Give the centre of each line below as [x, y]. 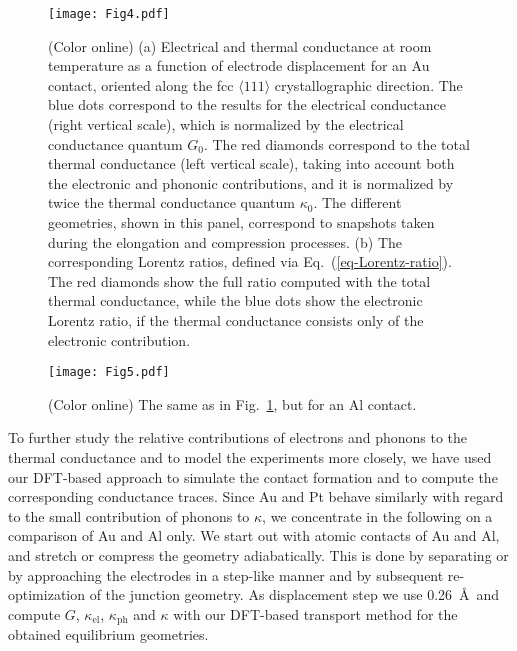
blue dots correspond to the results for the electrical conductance [247, 104]
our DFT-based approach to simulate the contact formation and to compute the [253, 476]
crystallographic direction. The [368, 84]
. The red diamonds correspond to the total [336, 143]
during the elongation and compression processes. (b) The [225, 241]
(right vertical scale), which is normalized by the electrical [226, 124]
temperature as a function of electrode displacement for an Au [239, 65]
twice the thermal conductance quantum [171, 202]
